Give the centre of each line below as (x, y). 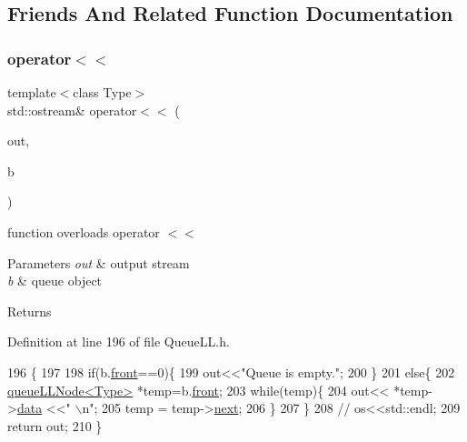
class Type (102, 92)
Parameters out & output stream (99, 262)
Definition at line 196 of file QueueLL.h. (119, 342)
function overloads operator (84, 231)
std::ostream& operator (72, 110)
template (32, 92)
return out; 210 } (55, 425)
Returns (30, 311)
